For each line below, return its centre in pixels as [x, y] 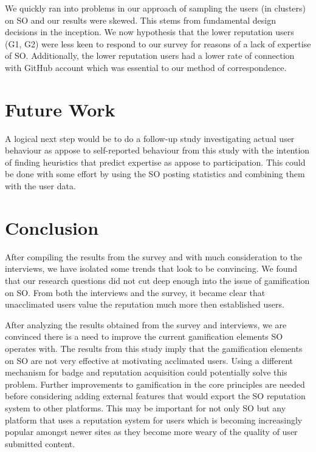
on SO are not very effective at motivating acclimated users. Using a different [149, 360]
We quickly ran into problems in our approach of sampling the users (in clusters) [155, 8]
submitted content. [40, 443]
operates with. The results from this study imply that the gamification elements [154, 348]
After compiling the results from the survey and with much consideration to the [153, 256]
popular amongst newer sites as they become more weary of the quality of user [151, 432]
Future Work [60, 109]
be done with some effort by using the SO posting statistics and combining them [155, 174]
